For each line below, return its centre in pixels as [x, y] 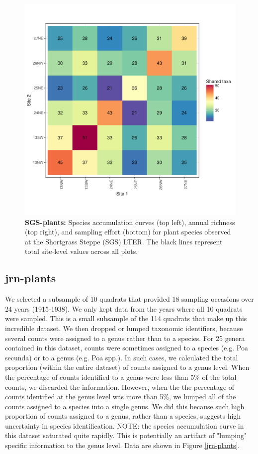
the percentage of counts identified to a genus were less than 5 [100, 377]
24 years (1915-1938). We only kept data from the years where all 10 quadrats [124, 308]
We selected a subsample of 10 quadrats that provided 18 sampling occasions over [129, 299]
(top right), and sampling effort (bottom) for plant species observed [128, 232]
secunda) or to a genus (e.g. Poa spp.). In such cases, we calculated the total [122, 357]
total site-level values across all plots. [82, 251]
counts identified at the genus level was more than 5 [84, 397]
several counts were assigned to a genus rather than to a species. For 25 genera [125, 338]
